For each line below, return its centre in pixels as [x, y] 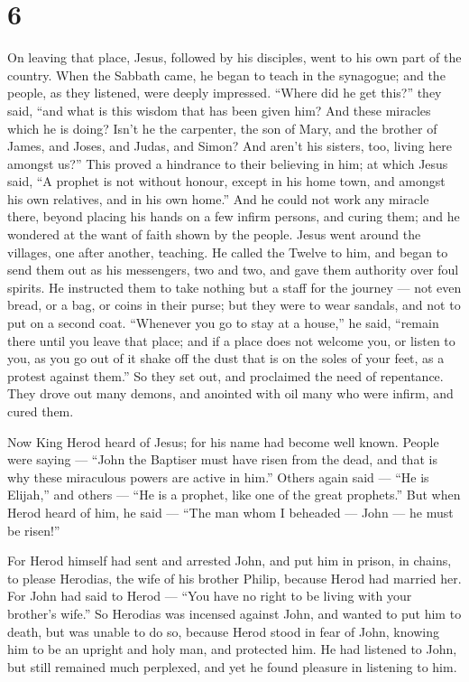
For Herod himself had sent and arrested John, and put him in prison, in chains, [230, 561]
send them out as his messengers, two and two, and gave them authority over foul [233, 270]
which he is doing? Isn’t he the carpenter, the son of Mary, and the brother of [222, 128]
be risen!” [34, 530]
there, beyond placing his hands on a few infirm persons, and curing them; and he [234, 216]
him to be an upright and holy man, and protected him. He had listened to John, [232, 649]
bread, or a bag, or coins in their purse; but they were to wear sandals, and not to [234, 305]
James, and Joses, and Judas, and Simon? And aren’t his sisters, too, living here [230, 146]
